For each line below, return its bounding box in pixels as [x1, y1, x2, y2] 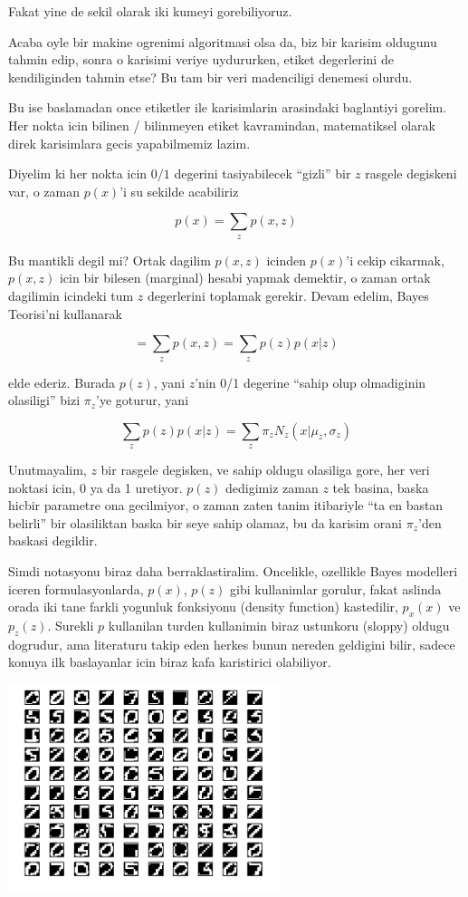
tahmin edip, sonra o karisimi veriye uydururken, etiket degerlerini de [8, 50, 394, 69]
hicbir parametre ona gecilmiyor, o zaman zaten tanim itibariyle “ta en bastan [8, 496, 444, 515]
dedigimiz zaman [225, 477, 319, 497]
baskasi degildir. [8, 531, 98, 550]
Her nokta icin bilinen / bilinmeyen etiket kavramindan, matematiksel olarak [8, 115, 435, 134]
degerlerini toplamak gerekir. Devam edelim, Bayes [147, 285, 429, 304]
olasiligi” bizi [8, 391, 81, 410]
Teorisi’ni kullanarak [8, 304, 122, 323]
